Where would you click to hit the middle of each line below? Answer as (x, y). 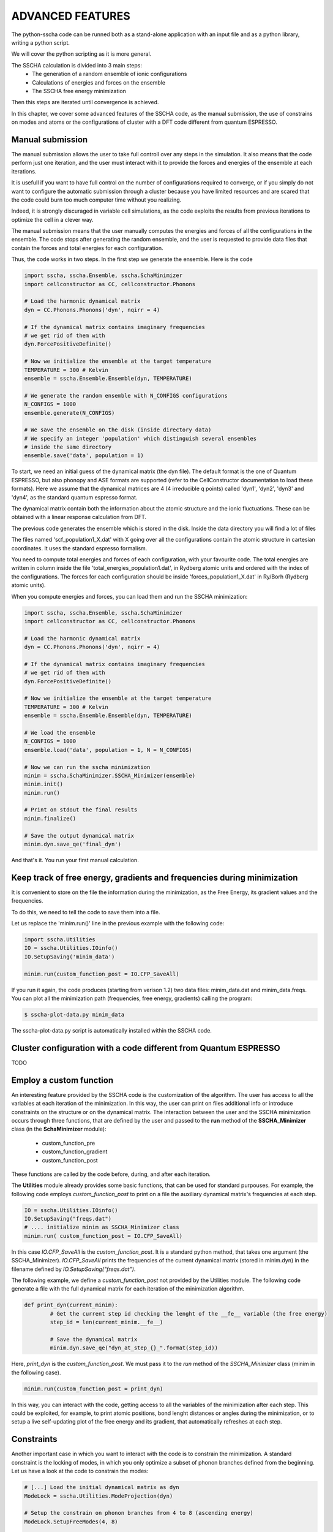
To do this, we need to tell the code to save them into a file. (86, 912)
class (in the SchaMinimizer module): (59, 1129)
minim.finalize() (50, 818)
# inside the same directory (68, 447)
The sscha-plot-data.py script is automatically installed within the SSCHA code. (112, 1030)
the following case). (36, 1372)
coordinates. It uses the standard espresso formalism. (79, 548)
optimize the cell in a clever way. (53, 219)
